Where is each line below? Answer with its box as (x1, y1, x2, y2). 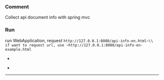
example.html (5, 47, 32, 52)
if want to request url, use (5, 43, 64, 48)
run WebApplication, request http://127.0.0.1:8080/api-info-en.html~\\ (5, 37, 153, 43)
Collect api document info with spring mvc (5, 15, 90, 20)
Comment (5, 3, 29, 10)
